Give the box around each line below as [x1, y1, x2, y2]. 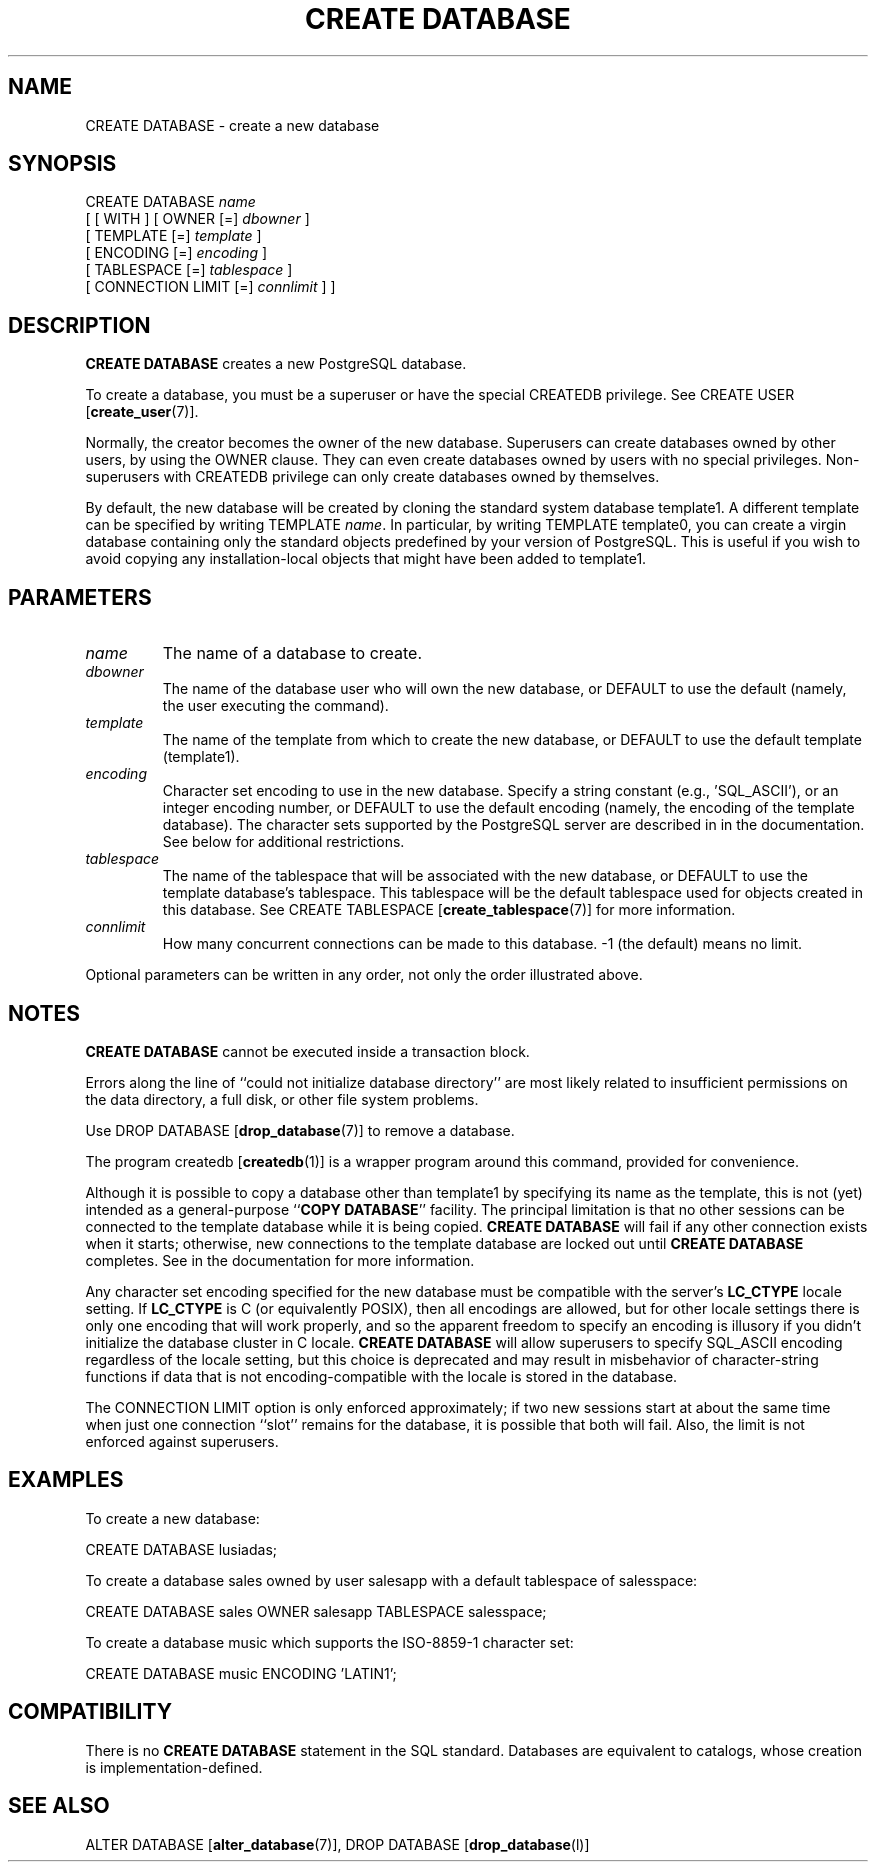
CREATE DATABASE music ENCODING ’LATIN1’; [85, 1664, 397, 1682]
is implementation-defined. [85, 1758, 263, 1776]
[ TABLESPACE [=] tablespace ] [85, 261, 293, 279]
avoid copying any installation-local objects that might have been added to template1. [85, 550, 647, 568]
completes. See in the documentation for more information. [85, 1251, 475, 1269]
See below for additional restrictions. [162, 833, 405, 851]
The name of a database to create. [162, 643, 423, 664]
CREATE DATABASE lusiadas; [85, 1540, 278, 1558]
